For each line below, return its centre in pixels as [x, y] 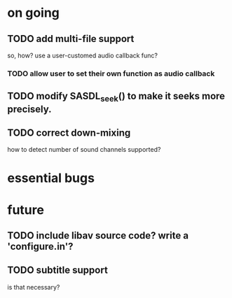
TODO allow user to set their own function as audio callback [111, 73]
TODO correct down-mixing [69, 133]
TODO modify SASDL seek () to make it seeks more [116, 97]
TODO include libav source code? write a [98, 236]
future [26, 210]
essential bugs [51, 178]
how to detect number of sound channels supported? [84, 150]
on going [33, 13]
